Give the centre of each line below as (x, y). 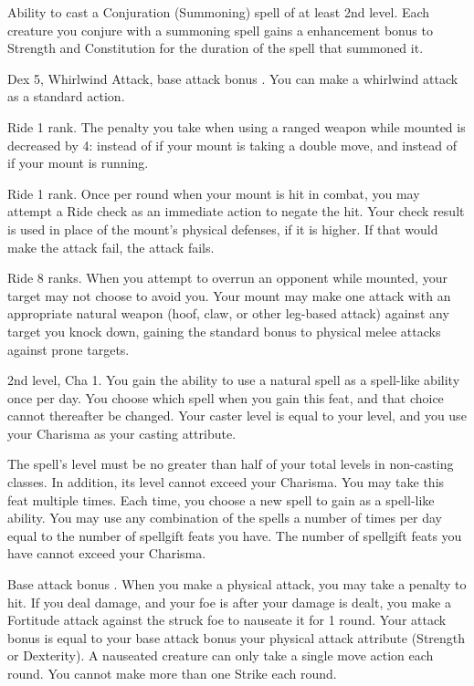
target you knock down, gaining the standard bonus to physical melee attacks (224, 331)
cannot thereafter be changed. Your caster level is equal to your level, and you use (237, 416)
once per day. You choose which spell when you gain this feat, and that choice (226, 397)
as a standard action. (66, 96)
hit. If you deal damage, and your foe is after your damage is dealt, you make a (229, 602)
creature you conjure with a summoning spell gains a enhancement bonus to (220, 30)
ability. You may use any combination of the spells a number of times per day (225, 518)
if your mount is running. (78, 163)
